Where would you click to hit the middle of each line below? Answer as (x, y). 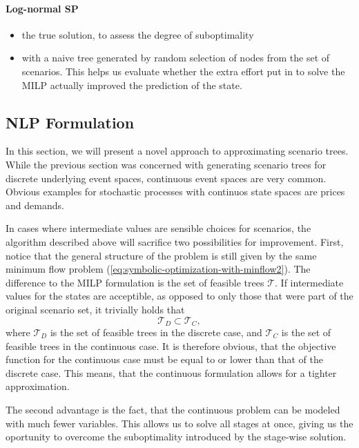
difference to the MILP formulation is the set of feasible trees (135, 282)
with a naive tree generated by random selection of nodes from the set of (176, 58)
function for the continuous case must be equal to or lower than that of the (165, 359)
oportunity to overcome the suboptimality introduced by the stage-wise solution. (176, 437)
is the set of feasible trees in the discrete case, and (156, 332)
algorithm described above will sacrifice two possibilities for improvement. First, (175, 241)
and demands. (35, 205)
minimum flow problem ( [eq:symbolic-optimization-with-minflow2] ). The (158, 269)
